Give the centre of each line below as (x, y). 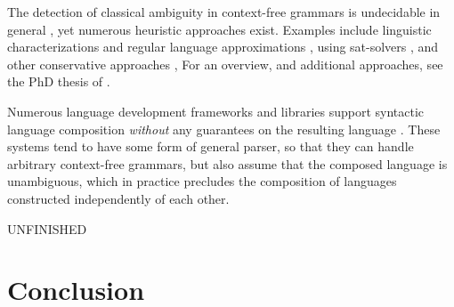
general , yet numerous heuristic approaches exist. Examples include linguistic (219, 29)
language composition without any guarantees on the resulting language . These (224, 129)
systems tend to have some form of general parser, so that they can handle (211, 146)
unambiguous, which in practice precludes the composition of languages (202, 181)
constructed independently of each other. (118, 198)
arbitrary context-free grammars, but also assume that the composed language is (227, 163)
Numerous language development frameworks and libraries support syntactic (216, 111)
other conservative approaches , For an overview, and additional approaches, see (225, 64)
